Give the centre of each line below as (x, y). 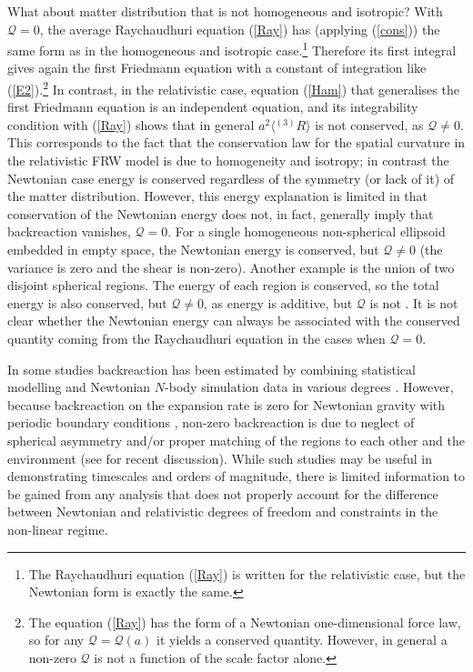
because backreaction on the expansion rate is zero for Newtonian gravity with (226, 404)
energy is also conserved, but (87, 302)
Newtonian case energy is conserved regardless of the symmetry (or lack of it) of (231, 178)
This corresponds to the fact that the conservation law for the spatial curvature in (236, 142)
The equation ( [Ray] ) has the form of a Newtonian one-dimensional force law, (245, 622)
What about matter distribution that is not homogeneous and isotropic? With (225, 11)
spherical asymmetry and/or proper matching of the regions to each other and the (236, 440)
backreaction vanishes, (69, 231)
